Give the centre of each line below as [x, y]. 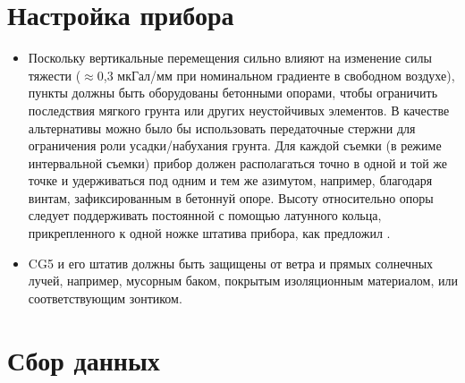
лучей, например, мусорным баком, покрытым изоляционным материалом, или [243, 281]
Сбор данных [84, 359]
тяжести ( [55, 75]
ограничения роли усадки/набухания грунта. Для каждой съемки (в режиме [235, 145]
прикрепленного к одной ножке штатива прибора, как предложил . [209, 233]
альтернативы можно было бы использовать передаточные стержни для [222, 128]
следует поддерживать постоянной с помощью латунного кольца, [205, 215]
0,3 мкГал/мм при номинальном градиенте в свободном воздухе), [276, 75]
